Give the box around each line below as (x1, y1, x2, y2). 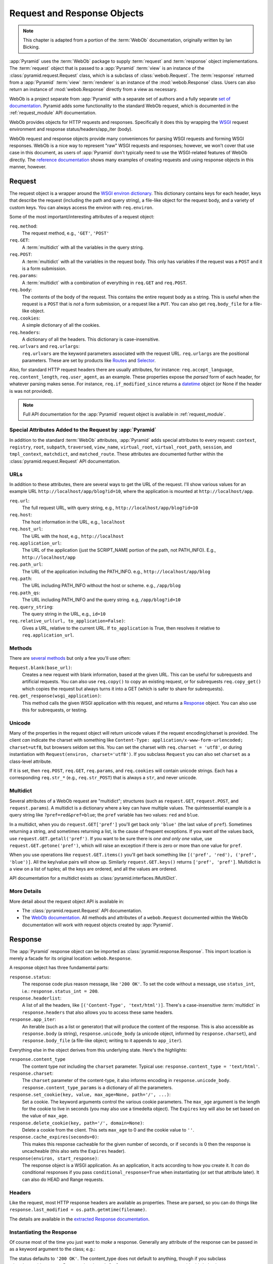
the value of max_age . (22, 1113, 68, 1119)
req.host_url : (9, 526, 43, 532)
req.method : (9, 223, 38, 229)
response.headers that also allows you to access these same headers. (22, 1009, 174, 1015)
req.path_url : (9, 561, 43, 567)
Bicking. (23, 44, 40, 50)
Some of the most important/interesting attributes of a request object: (9, 214, 155, 220)
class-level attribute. (9, 758, 53, 764)
